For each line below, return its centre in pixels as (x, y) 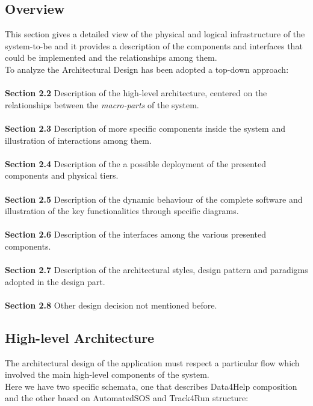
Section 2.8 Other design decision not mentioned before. (111, 305)
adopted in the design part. (55, 281)
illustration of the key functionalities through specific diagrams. (122, 211)
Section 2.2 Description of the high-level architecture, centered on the (136, 93)
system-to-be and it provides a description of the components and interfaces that (154, 45)
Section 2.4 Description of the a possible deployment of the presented (135, 163)
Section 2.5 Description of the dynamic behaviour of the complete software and (154, 199)
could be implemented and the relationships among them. (111, 57)
